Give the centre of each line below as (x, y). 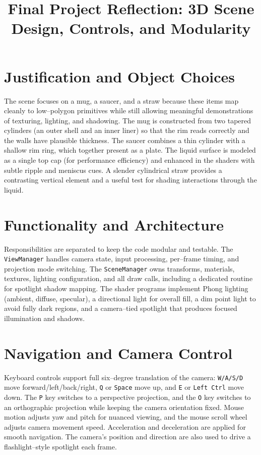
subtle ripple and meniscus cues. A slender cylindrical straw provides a (113, 170)
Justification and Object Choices (119, 76)
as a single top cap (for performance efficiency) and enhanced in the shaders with (129, 160)
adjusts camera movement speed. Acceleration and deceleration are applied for (125, 426)
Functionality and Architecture (114, 224)
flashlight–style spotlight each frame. (60, 446)
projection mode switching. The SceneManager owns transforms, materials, (119, 268)
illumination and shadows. (45, 318)
